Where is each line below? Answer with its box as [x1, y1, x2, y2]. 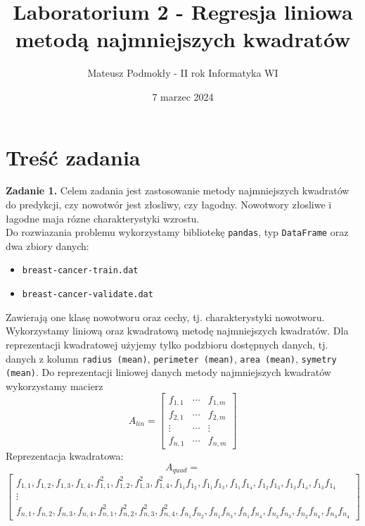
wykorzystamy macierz [6, 378, 103, 393]
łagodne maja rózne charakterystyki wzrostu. [6, 211, 200, 225]
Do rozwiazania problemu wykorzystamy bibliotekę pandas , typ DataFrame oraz [6, 225, 349, 239]
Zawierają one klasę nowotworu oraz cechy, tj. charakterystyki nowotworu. [6, 309, 325, 324]
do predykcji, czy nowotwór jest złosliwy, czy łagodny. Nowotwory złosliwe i [6, 197, 332, 212]
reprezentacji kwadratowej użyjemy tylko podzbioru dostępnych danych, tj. [6, 337, 328, 351]
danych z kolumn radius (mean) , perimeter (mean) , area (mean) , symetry [6, 351, 337, 365]
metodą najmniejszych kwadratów [15, 25, 351, 54]
